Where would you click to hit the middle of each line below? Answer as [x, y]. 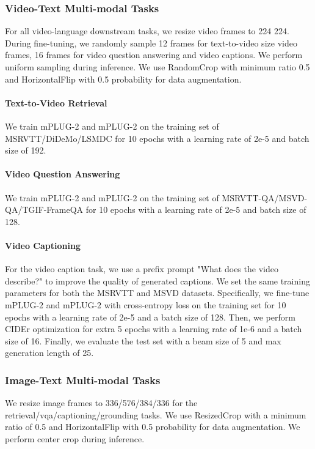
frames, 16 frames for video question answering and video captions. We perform [154, 55]
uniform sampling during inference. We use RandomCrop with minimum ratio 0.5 [157, 67]
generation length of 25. [49, 353]
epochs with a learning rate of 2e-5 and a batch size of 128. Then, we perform [150, 317]
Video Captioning [43, 245]
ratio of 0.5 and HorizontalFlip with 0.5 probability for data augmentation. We [153, 427]
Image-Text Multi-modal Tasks [83, 380]
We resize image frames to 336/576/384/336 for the [101, 403]
